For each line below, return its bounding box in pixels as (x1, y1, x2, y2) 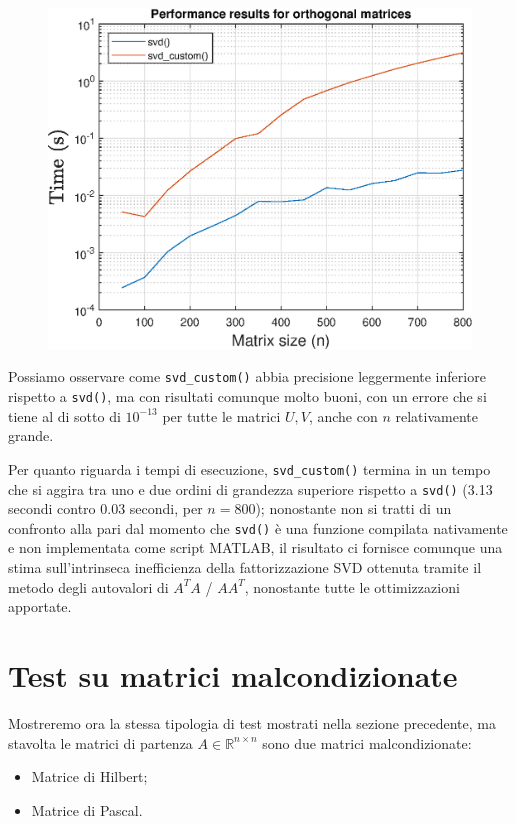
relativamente (395, 405, 478, 426)
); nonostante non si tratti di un (255, 498, 452, 519)
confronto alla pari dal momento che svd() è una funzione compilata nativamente (8, 517, 508, 538)
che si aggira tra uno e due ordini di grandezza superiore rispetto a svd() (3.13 (8, 478, 493, 499)
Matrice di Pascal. (31, 799, 143, 820)
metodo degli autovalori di (8, 576, 169, 597)
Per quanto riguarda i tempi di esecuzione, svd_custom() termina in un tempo (8, 458, 491, 479)
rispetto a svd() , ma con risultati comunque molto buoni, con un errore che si (8, 386, 487, 407)
